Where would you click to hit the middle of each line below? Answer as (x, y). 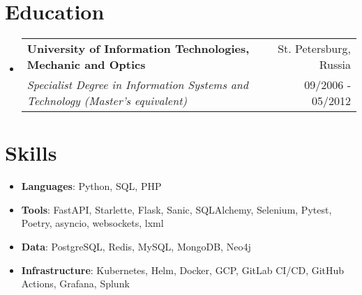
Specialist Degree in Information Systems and (137, 85)
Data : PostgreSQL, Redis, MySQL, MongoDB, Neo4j (136, 247)
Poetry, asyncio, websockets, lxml (92, 223)
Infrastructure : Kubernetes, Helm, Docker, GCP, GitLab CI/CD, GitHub (183, 270)
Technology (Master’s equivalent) (107, 101)
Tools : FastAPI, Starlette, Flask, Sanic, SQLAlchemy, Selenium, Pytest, (176, 209)
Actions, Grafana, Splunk (75, 284)
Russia (335, 65)
